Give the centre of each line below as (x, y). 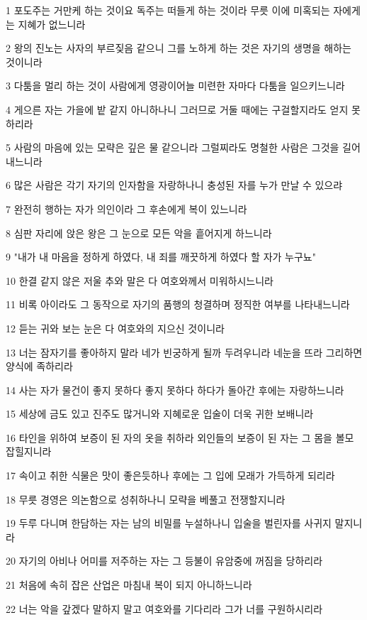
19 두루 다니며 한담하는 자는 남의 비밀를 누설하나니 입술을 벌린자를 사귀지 (169, 523)
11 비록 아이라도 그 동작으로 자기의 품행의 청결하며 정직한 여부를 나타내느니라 (178, 304)
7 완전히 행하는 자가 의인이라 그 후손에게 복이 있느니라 (126, 208)
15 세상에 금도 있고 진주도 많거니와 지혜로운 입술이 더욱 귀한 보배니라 (160, 414)
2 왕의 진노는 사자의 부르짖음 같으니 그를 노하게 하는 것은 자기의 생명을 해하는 (179, 48)
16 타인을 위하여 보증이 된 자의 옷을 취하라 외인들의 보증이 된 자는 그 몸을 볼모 (180, 437)
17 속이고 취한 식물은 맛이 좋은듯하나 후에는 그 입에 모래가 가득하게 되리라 (170, 475)
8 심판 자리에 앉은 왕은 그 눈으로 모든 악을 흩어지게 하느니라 (139, 233)
